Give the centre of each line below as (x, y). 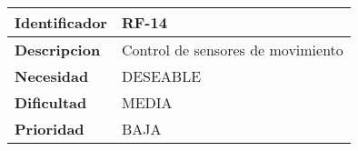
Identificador (61, 22)
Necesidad (52, 76)
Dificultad (51, 102)
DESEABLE (161, 76)
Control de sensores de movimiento (232, 50)
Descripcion (58, 50)
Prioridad (50, 129)
